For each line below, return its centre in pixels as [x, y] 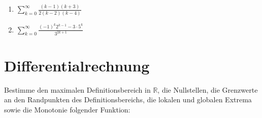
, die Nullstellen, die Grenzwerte [208, 89]
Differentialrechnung [77, 65]
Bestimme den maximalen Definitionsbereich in [77, 89]
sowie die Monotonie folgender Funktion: [67, 109]
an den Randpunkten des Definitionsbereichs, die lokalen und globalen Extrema [128, 100]
